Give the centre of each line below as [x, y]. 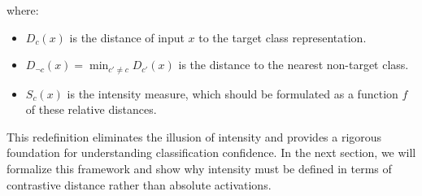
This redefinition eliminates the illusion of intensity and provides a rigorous [194, 136]
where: [23, 10]
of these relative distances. [91, 109]
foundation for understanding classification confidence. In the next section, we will [211, 152]
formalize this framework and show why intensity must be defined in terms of [199, 169]
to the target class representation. [283, 37]
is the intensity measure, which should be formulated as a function [233, 93]
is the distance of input [127, 37]
